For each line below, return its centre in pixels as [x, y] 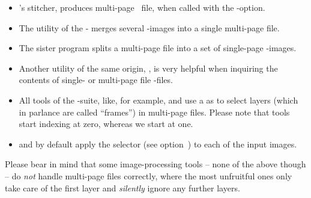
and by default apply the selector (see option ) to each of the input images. [158, 144]
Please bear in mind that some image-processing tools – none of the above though [155, 164]
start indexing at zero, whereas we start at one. [106, 124]
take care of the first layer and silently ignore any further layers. [122, 187]
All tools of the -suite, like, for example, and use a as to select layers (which [159, 100]
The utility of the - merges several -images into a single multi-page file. [149, 27]
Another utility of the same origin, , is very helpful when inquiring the [148, 68]
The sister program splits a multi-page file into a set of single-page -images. [158, 48]
